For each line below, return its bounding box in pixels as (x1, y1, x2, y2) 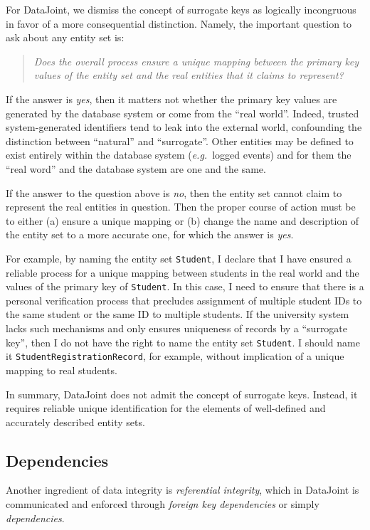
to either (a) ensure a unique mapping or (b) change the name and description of (6, 213, 359, 228)
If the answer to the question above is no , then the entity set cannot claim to (6, 185, 342, 200)
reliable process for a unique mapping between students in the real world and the (6, 265, 359, 280)
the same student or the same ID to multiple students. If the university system (6, 307, 349, 322)
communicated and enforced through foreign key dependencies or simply (6, 497, 319, 512)
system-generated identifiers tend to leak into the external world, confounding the (6, 120, 362, 134)
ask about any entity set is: (6, 30, 125, 45)
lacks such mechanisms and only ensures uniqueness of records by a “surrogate (6, 321, 348, 335)
